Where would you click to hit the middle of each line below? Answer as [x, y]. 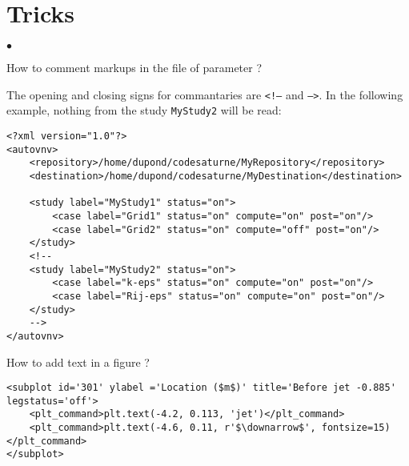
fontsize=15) [356, 428]
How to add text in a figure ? [78, 362]
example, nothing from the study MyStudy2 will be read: [144, 110]
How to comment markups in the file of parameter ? [134, 68]
